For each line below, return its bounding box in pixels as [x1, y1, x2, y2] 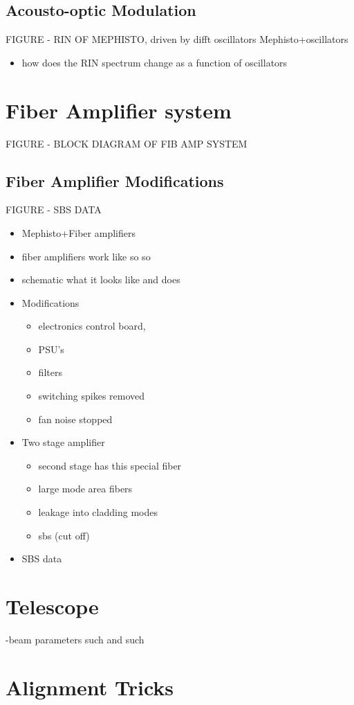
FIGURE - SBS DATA [6, 202, 102, 217]
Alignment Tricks [6, 672, 174, 701]
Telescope [6, 592, 99, 620]
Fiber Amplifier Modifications [6, 170, 224, 191]
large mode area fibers [38, 481, 133, 496]
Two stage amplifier [21, 435, 105, 449]
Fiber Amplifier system [6, 96, 232, 124]
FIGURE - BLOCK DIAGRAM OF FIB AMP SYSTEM [6, 136, 248, 150]
